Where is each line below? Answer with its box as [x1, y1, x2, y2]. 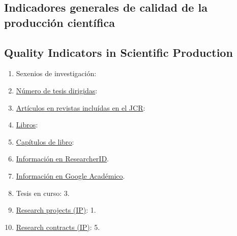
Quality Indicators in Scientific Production [4, 44, 233, 60]
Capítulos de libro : [16, 136, 74, 147]
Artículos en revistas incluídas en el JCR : [16, 102, 145, 113]
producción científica [4, 14, 115, 30]
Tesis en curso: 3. [16, 187, 70, 198]
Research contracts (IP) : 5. [16, 221, 100, 232]
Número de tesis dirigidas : [16, 85, 98, 95]
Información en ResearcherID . [16, 153, 109, 164]
